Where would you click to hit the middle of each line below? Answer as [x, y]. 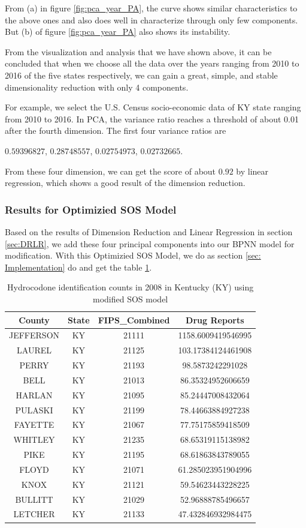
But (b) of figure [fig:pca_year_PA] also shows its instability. [118, 31]
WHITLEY [34, 439]
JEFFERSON [34, 335]
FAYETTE [34, 424]
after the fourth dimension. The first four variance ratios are [116, 130]
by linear [252, 171]
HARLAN [34, 394]
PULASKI [34, 409]
